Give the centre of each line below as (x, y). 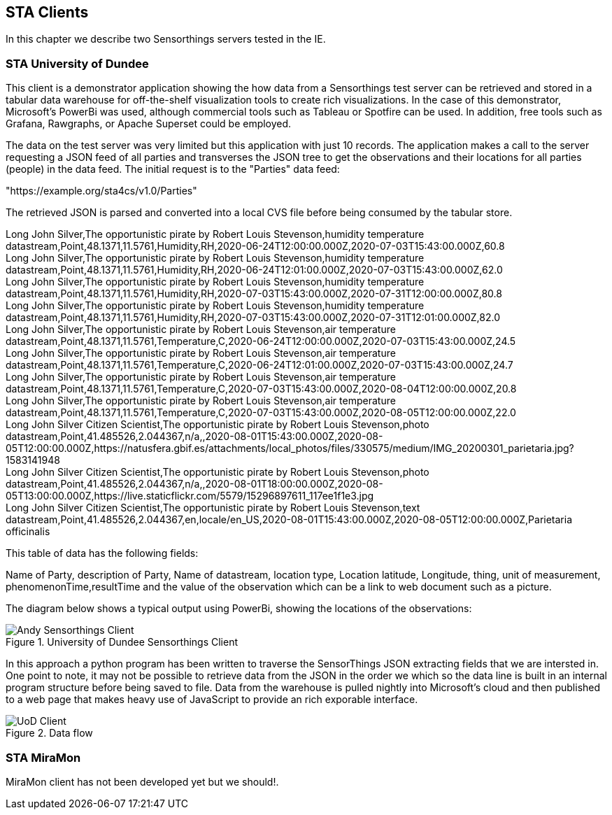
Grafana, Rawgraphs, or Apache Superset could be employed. (149, 124)
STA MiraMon (43, 757)
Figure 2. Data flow (49, 733)
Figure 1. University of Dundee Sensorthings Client (122, 642)
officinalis (28, 532)
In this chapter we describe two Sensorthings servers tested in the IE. (166, 39)
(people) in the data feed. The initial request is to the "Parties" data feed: (173, 169)
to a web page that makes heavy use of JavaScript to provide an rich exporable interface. (212, 700)
